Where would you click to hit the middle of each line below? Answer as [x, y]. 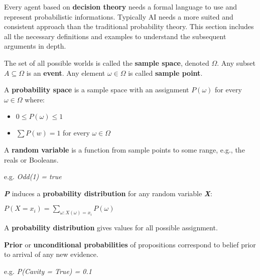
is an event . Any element [66, 73]
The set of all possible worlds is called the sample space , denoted [107, 62]
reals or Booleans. [31, 159]
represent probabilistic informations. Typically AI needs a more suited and [119, 16]
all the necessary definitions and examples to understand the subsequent [115, 36]
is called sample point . [165, 73]
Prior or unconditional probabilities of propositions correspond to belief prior [130, 244]
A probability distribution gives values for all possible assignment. [111, 228]
